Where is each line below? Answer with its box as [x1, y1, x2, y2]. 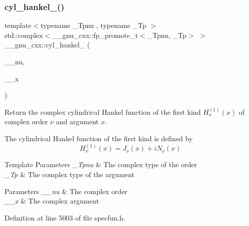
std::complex [4, 29, 43, 40]
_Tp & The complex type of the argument [4, 169, 134, 179]
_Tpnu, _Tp [147, 29, 186, 40]
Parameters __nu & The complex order [4, 186, 127, 196]
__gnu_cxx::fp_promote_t [52, 29, 138, 40]
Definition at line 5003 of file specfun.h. [4, 212, 125, 223]
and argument [56, 116, 99, 127]
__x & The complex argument [4, 196, 99, 206]
